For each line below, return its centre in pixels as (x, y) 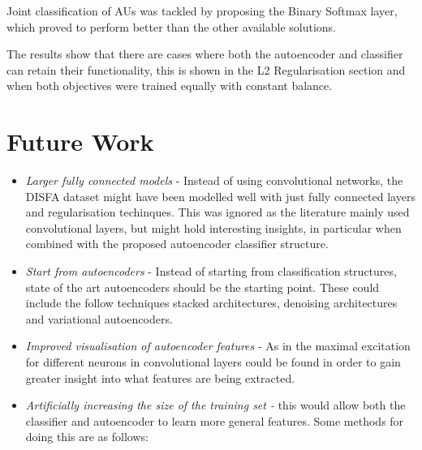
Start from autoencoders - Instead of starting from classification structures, (211, 271)
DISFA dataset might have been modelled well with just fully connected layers (220, 196)
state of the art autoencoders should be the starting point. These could (202, 287)
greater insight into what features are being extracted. (160, 377)
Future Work (80, 141)
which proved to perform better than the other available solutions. (171, 26)
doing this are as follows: (87, 437)
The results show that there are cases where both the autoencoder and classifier (205, 54)
